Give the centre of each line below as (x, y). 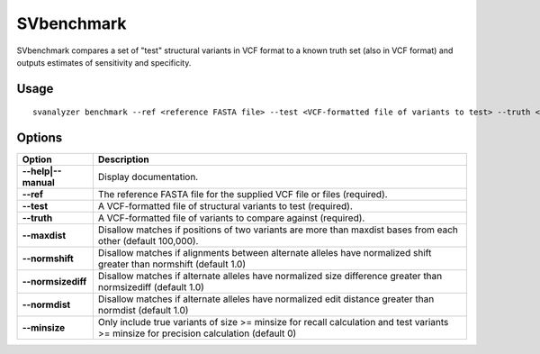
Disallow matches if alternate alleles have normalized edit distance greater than (266, 299)
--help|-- (42, 171)
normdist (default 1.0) (143, 311)
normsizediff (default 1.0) (151, 287)
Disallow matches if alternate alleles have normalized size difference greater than (270, 277)
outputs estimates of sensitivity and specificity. (104, 62)
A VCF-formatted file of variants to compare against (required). (231, 218)
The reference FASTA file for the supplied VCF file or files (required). (243, 195)
